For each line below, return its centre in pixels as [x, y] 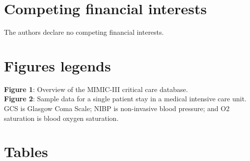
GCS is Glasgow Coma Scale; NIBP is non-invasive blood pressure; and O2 [117, 108]
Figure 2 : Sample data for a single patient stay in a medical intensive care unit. [125, 99]
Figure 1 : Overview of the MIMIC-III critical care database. [96, 89]
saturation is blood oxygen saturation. [61, 118]
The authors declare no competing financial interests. [84, 32]
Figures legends [57, 65]
